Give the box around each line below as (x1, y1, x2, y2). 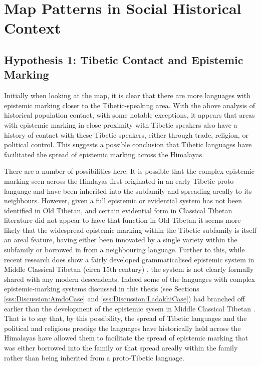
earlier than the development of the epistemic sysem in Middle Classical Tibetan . (4, 303, 255, 313)
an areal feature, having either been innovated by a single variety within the (4, 234, 237, 245)
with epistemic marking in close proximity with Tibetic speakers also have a (4, 119, 237, 130)
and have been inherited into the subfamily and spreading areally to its (33, 185, 252, 196)
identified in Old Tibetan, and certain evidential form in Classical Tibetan (4, 205, 232, 215)
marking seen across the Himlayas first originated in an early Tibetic (4, 175, 215, 186)
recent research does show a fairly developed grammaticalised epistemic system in (4, 254, 254, 264)
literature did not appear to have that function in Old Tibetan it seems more (4, 215, 241, 225)
